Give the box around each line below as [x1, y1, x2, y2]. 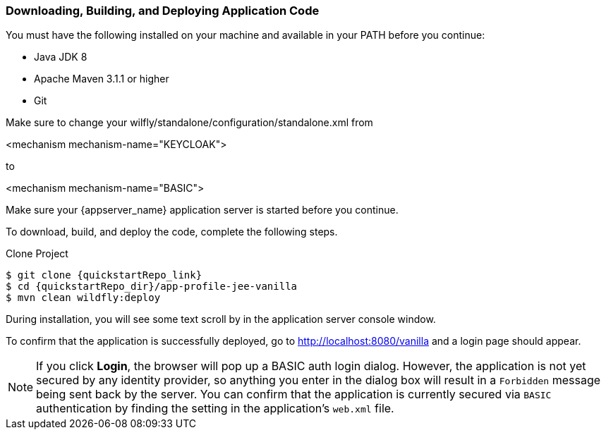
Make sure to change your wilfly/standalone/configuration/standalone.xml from [6, 116, 373, 129]
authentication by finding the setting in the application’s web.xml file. [36, 401, 394, 416]
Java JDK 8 [34, 51, 87, 63]
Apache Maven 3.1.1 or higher [34, 73, 169, 85]
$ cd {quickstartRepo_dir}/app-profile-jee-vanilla [6, 281, 298, 293]
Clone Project [6, 247, 68, 260]
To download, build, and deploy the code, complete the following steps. [6, 226, 338, 238]
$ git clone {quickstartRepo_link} [6, 269, 202, 281]
